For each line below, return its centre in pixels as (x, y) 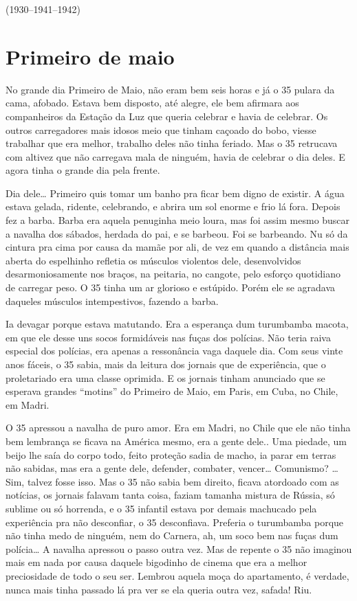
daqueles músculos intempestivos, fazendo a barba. (112, 300)
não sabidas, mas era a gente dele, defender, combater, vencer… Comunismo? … (172, 468)
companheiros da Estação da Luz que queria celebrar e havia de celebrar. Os (167, 116)
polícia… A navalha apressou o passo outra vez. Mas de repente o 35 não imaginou (179, 548)
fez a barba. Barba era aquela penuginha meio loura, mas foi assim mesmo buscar (178, 220)
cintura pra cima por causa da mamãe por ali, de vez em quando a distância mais (177, 247)
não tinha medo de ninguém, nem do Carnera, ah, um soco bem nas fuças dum (172, 535)
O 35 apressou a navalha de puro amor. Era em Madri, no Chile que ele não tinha (178, 428)
